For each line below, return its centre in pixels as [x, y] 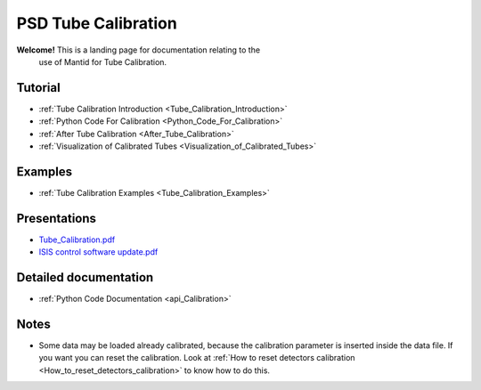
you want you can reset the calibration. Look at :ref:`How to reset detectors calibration [197, 358]
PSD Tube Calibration [97, 23]
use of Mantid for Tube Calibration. [103, 61]
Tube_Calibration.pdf [77, 240]
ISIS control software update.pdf [98, 252]
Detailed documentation [85, 277]
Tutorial [39, 88]
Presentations [57, 218]
